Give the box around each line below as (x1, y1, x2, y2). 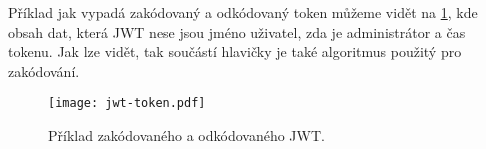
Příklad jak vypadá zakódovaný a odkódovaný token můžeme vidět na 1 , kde (8, 2, 478, 22)
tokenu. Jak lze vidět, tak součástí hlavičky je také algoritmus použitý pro (8, 41, 462, 62)
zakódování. (8, 60, 80, 81)
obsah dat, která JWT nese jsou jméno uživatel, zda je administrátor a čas (8, 21, 466, 42)
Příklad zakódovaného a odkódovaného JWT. (48, 125, 325, 146)
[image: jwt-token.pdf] (48, 96, 206, 111)
